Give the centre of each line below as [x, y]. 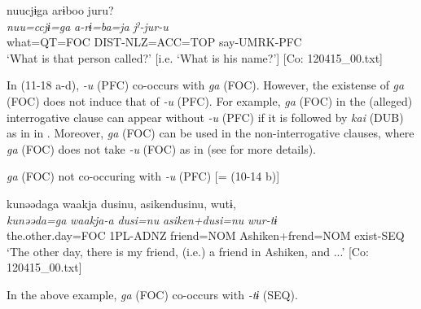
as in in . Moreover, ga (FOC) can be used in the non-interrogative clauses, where [210, 133]
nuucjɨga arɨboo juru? [60, 10]
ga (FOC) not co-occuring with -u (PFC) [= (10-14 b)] [143, 176]
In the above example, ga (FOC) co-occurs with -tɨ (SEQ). [152, 294]
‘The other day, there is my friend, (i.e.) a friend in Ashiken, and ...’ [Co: [188, 251]
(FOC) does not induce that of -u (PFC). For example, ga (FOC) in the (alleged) [210, 100]
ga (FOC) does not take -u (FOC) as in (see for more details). [161, 148]
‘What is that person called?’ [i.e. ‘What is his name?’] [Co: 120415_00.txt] [195, 57]
